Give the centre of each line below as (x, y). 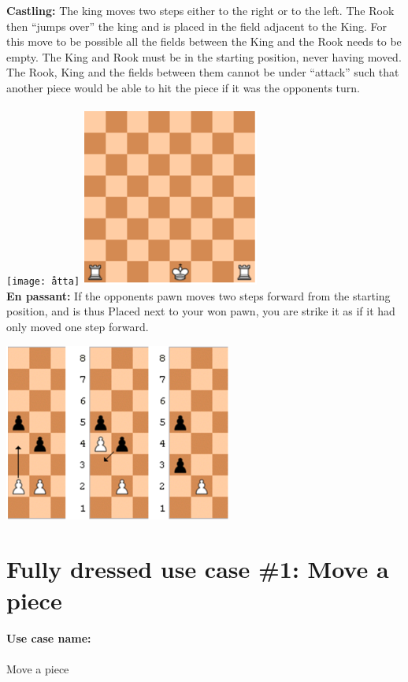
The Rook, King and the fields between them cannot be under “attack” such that (203, 72)
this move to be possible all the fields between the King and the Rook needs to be (204, 41)
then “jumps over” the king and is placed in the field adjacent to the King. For (197, 26)
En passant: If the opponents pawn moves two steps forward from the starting (198, 295)
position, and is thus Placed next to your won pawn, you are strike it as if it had (201, 311)
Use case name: (49, 638)
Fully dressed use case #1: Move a (198, 569)
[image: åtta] (43, 282)
